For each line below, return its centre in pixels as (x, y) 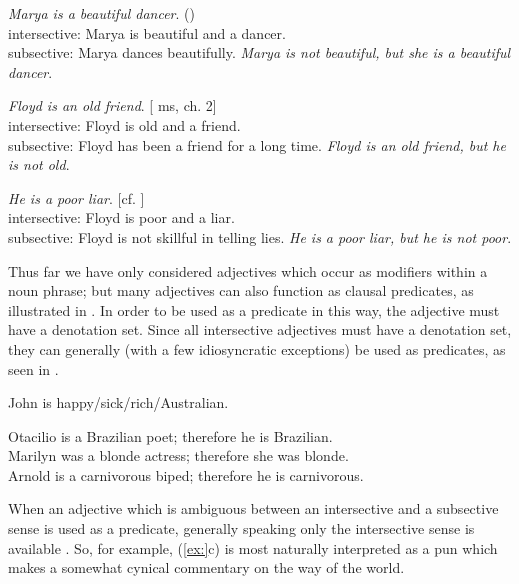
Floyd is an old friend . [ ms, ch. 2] (112, 105)
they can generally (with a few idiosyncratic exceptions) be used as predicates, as (257, 348)
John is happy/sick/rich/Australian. (118, 402)
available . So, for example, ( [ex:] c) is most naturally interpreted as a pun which (253, 547)
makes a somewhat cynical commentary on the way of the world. (206, 567)
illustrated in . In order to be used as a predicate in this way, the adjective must (254, 309)
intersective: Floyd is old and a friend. (124, 124)
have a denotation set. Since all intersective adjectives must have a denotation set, (260, 329)
